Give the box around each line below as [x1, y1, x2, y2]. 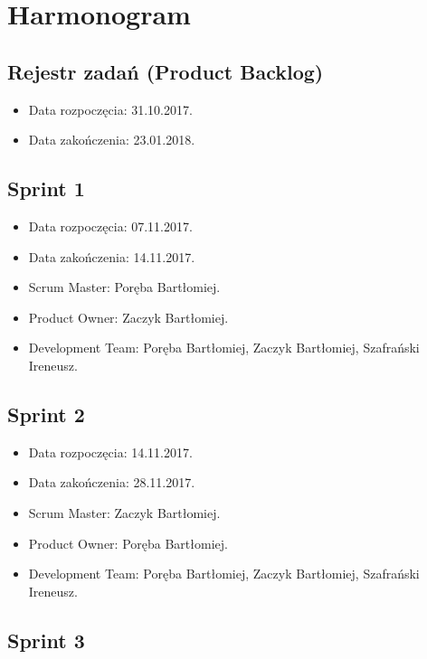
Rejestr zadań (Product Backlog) [7, 57, 324, 85]
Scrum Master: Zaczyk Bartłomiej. [28, 503, 221, 522]
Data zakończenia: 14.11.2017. [28, 247, 195, 266]
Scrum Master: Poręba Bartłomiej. [28, 278, 221, 297]
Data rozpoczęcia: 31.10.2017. [28, 99, 193, 118]
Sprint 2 [7, 400, 85, 428]
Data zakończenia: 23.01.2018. [28, 130, 195, 149]
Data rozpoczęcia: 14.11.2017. [28, 442, 193, 461]
